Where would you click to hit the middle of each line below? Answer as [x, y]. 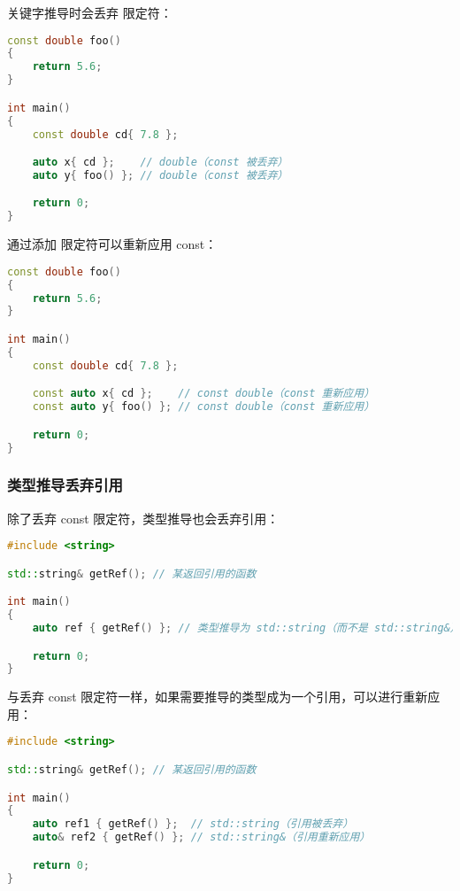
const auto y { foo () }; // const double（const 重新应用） [203, 407]
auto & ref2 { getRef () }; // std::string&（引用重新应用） [201, 837]
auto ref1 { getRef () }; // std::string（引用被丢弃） [193, 824]
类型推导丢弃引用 [65, 485]
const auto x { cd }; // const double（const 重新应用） [203, 394]
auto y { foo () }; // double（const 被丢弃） [160, 175]
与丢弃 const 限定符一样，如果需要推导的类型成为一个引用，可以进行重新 [218, 697]
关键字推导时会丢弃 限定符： [90, 12]
